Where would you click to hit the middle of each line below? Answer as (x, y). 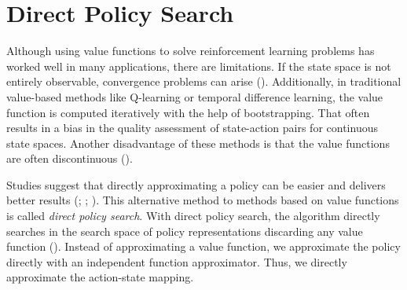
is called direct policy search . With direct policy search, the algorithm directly (193, 216)
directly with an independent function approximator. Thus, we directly (177, 261)
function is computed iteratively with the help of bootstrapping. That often (188, 112)
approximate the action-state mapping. (100, 277)
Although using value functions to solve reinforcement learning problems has (191, 51)
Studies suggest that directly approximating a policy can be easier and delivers (196, 184)
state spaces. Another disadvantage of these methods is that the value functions (198, 143)
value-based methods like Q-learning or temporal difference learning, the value (195, 96)
